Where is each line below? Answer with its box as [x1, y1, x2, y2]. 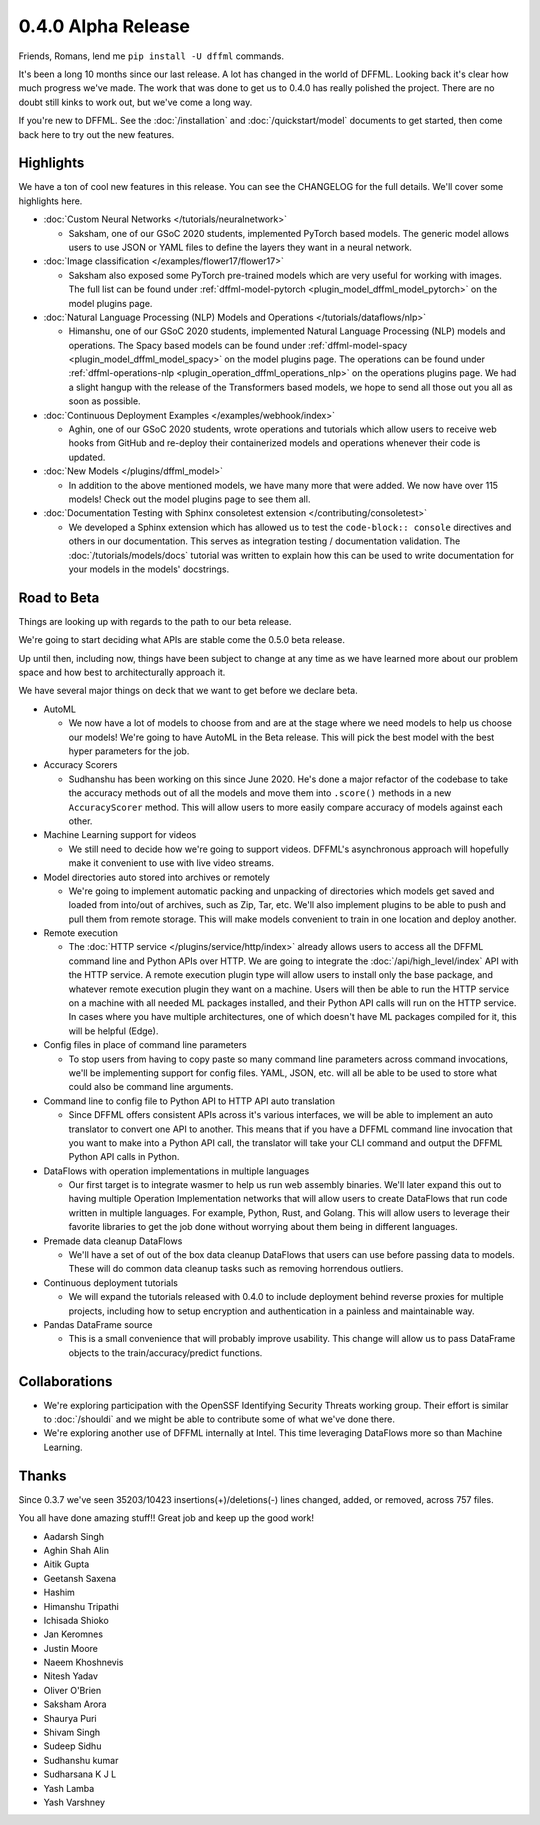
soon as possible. [68, 395, 141, 407]
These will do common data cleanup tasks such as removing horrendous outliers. [68, 1263, 404, 1275]
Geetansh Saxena [43, 1572, 117, 1584]
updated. [68, 451, 106, 463]
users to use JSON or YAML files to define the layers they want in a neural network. [68, 241, 412, 253]
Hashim [43, 1586, 75, 1599]
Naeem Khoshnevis [43, 1656, 124, 1669]
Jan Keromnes [43, 1628, 104, 1640]
